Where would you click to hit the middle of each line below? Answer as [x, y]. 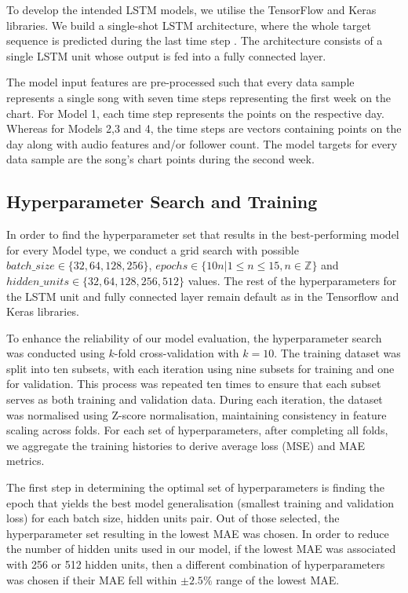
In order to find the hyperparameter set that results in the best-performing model [203, 234]
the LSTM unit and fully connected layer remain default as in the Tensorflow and [203, 296]
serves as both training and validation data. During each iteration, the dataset [195, 399]
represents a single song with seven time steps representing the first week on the [199, 97]
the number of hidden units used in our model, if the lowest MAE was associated [201, 549]
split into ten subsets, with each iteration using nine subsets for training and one [200, 368]
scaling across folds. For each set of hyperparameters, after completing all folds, [197, 430]
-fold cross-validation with [177, 353]
